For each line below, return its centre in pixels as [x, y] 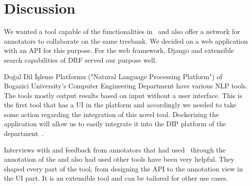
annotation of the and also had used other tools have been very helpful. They [119, 159]
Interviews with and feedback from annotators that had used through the [115, 149]
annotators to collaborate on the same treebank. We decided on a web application [126, 41]
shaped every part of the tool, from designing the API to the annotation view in [124, 168]
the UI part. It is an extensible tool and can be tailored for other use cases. [116, 178]
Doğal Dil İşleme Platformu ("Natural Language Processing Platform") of [113, 76]
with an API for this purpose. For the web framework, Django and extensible [119, 50]
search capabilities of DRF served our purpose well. [81, 59]
